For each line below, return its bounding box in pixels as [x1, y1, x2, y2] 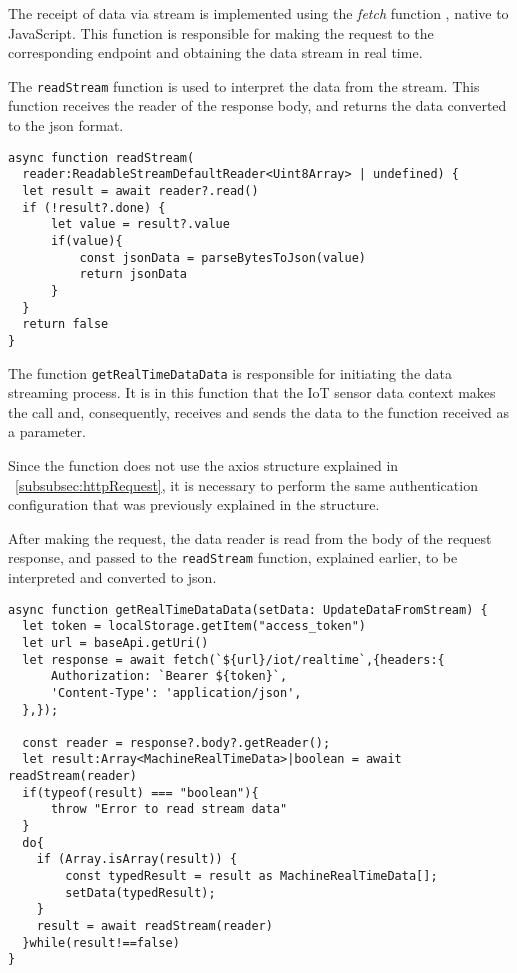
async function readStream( [8, 150, 195, 165]
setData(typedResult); [65, 885, 216, 900]
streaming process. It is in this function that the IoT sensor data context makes [8, 382, 496, 403]
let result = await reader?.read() [22, 183, 259, 198]
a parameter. [8, 421, 86, 442]
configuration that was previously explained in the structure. [8, 494, 380, 515]
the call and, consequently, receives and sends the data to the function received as [8, 401, 509, 422]
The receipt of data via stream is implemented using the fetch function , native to [8, 3, 509, 23]
